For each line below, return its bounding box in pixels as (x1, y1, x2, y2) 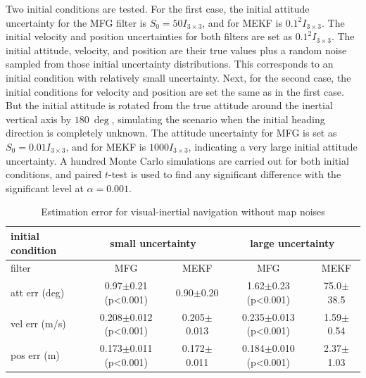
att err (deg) (11, 284, 65, 299)
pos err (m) (11, 347, 60, 362)
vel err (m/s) (11, 316, 66, 331)
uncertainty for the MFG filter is (6, 15, 147, 30)
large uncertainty (250, 235, 335, 250)
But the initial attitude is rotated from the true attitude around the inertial (6, 98, 333, 113)
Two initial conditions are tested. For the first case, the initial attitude (6, 1, 310, 15)
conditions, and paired (6, 167, 102, 182)
